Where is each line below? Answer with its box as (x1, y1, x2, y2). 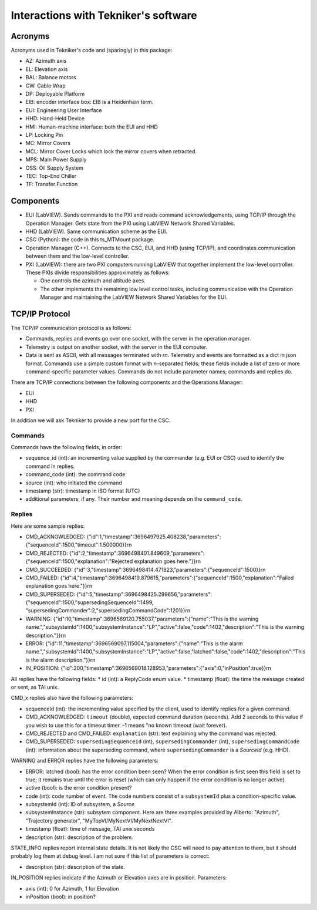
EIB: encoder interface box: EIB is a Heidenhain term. (25, 99, 154, 106)
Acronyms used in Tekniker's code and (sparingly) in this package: (11, 47, 173, 54)
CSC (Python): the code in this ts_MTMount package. (25, 236, 155, 243)
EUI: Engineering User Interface (25, 106, 102, 114)
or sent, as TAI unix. (11, 683, 59, 690)
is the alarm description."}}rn (25, 656, 96, 663)
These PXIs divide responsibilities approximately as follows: (25, 269, 170, 276)
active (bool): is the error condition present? (25, 784, 132, 791)
